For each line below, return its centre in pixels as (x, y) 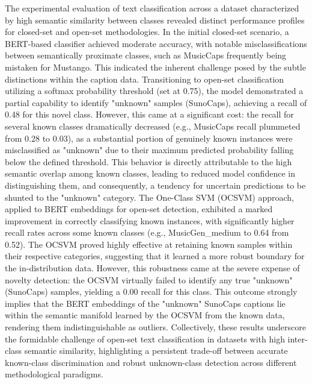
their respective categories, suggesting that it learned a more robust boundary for (155, 256)
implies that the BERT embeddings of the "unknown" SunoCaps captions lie (145, 303)
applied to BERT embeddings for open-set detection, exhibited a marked (139, 209)
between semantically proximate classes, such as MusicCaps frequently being (146, 55)
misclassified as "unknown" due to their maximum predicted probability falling (149, 150)
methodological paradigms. (54, 374)
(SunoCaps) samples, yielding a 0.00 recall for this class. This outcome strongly (151, 291)
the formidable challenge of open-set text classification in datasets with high (145, 338)
